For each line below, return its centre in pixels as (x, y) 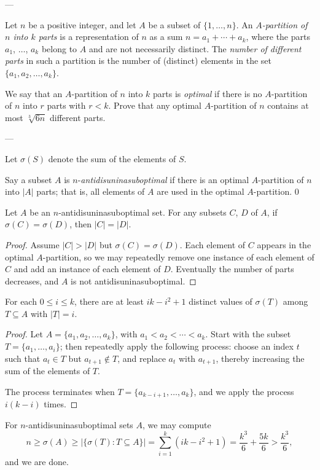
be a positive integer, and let (82, 24)
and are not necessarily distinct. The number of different (195, 48)
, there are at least (109, 301)
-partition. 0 (276, 191)
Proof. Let (24, 334)
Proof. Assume (32, 244)
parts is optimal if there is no (208, 93)
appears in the (284, 244)
